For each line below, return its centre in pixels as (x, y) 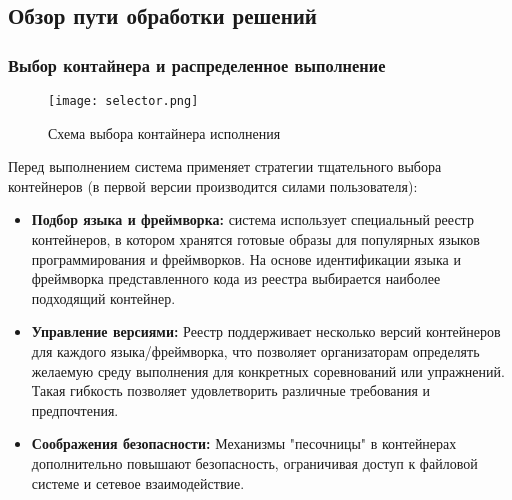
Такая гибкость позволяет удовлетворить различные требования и (231, 390)
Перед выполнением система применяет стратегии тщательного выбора (225, 166)
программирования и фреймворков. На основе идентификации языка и (246, 258)
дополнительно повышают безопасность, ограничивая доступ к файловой (254, 462)
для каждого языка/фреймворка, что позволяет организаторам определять (255, 351)
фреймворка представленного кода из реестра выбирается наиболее (236, 278)
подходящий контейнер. (103, 297)
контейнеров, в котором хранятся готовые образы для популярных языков (255, 239)
